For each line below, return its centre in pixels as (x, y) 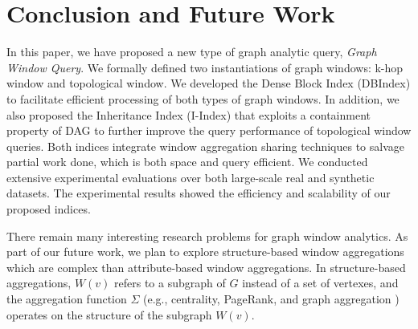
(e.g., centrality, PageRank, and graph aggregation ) (271, 299)
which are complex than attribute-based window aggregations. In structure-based (206, 267)
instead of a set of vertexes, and (320, 283)
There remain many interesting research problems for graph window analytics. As (207, 236)
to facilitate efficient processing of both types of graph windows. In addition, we (203, 98)
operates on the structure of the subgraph (109, 314)
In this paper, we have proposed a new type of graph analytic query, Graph (192, 52)
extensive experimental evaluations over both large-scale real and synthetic (191, 177)
